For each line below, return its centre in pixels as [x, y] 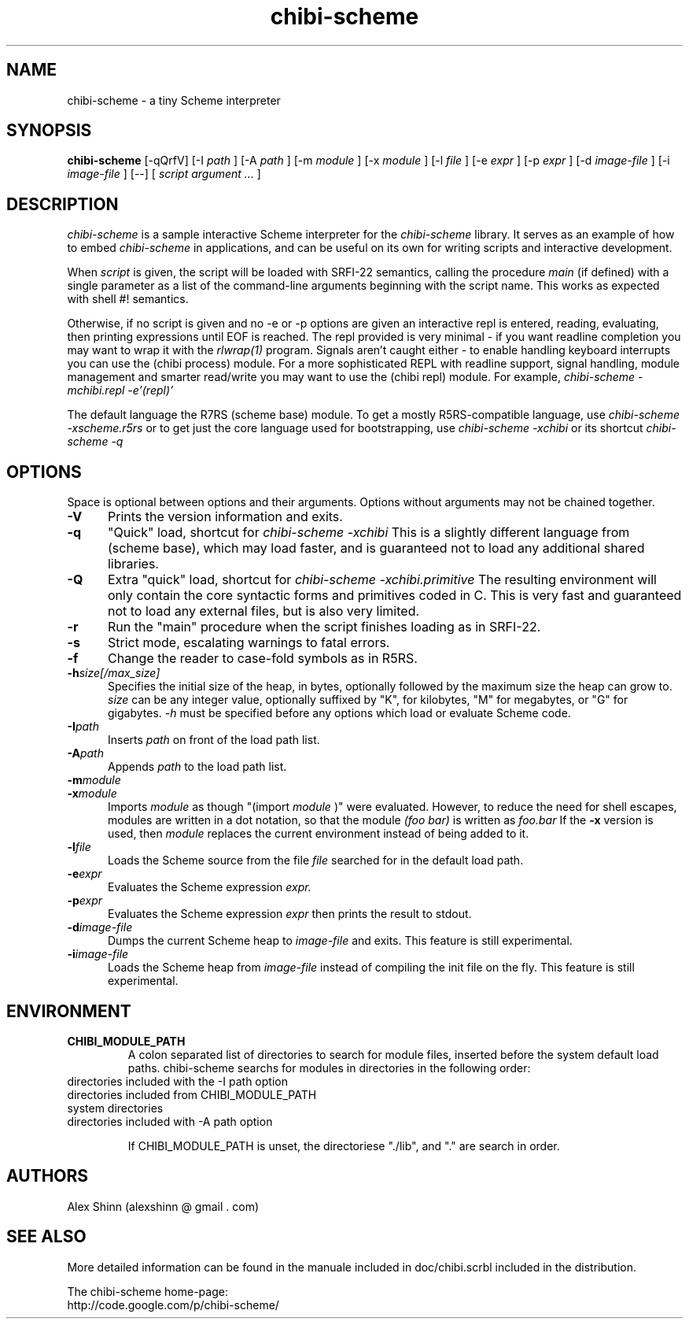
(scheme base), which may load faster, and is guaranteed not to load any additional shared [376, 548]
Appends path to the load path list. [197, 767]
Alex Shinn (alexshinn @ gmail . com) [163, 1206]
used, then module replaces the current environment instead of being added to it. [319, 834]
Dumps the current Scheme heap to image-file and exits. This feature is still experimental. [340, 941]
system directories [115, 1108]
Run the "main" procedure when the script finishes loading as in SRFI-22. [324, 627]
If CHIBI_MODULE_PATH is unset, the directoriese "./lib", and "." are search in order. [344, 1145]
